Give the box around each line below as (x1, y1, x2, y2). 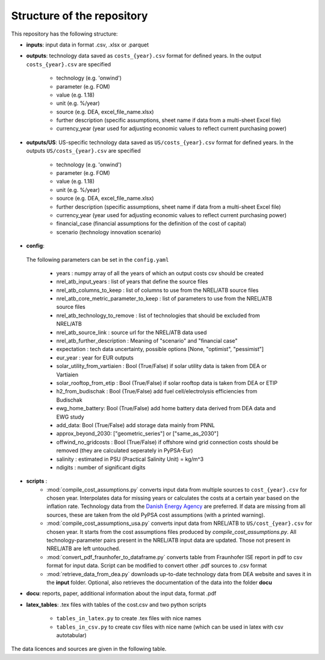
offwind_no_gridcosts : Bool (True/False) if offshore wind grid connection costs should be (56, 438, 279, 446)
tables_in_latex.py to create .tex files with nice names (56, 615, 202, 622)
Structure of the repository (11, 9, 148, 22)
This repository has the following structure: (11, 30, 118, 37)
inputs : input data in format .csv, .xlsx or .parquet (26, 41, 149, 48)
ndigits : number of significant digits (56, 463, 146, 471)
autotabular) (56, 631, 87, 639)
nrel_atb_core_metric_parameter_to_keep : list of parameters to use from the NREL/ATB (56, 295, 273, 302)
